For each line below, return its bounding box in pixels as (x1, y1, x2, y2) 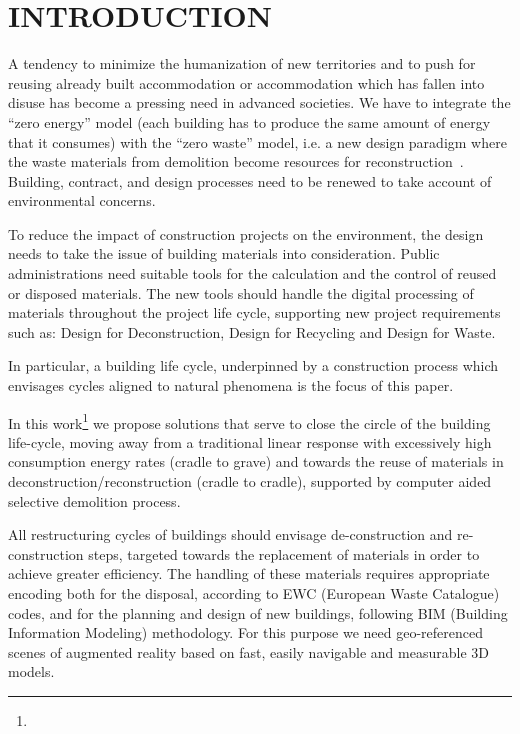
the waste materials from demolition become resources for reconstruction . (8, 151, 464, 172)
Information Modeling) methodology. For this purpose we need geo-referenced (8, 622, 484, 643)
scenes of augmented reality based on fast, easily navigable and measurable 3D (8, 641, 489, 662)
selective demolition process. (8, 490, 181, 511)
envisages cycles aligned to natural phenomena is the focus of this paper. (8, 375, 454, 396)
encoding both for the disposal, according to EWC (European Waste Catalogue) (8, 583, 500, 604)
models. (8, 661, 55, 682)
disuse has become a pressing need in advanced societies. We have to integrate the (8, 92, 511, 113)
